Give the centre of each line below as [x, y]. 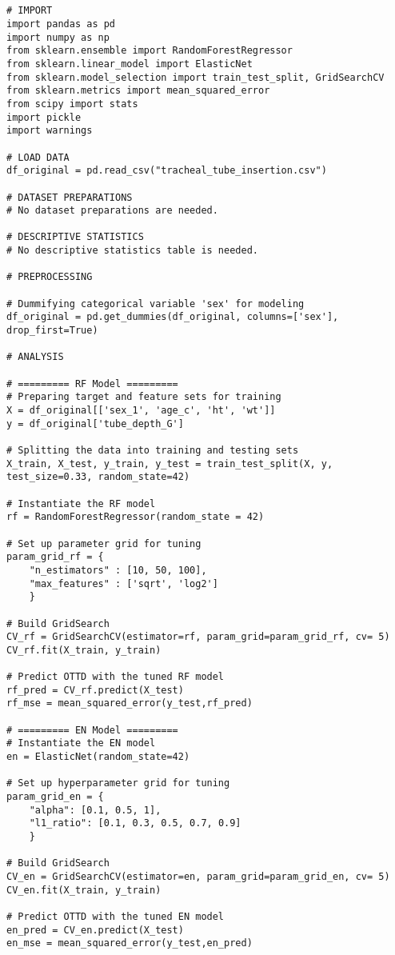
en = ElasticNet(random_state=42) [98, 757]
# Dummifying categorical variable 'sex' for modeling [156, 304]
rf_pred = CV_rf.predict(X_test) [95, 690]
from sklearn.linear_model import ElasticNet [130, 64]
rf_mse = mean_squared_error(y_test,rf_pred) [130, 703]
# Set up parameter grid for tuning [104, 543]
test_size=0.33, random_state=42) [98, 477]
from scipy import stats [72, 104]
